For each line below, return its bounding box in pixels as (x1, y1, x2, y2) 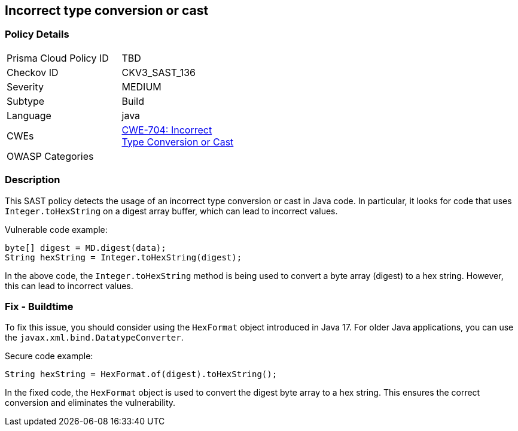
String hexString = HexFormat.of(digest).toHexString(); (5, 369, 278, 380)
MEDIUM (121, 80, 162, 93)
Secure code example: (5, 351, 93, 362)
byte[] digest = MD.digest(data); (5, 242, 166, 253)
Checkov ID (7, 66, 59, 78)
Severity (7, 80, 44, 93)
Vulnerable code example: (5, 224, 108, 235)
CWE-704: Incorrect (121, 123, 212, 136)
